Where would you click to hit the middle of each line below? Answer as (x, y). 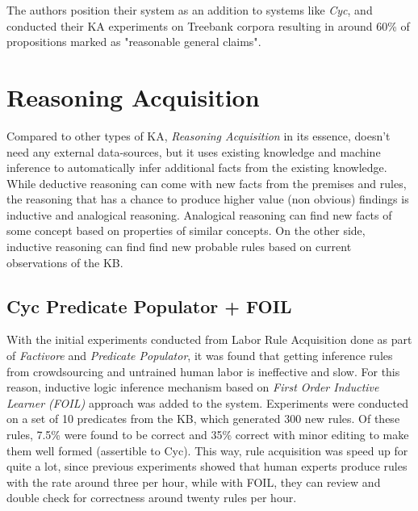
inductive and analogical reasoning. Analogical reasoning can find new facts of (199, 214)
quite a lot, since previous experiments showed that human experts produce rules (207, 466)
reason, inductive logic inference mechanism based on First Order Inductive (193, 387)
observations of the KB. (65, 262)
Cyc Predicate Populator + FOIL (149, 306)
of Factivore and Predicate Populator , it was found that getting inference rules (200, 356)
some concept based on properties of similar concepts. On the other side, (186, 230)
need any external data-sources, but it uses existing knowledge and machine (194, 151)
